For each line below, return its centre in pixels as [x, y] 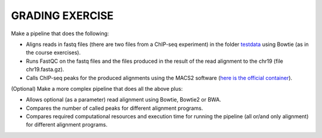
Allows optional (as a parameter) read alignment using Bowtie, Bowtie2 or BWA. [124, 100]
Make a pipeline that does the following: [60, 33]
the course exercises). [53, 53]
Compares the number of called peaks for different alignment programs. [114, 108]
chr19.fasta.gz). [45, 69]
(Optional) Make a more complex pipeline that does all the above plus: [97, 88]
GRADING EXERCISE [62, 16]
